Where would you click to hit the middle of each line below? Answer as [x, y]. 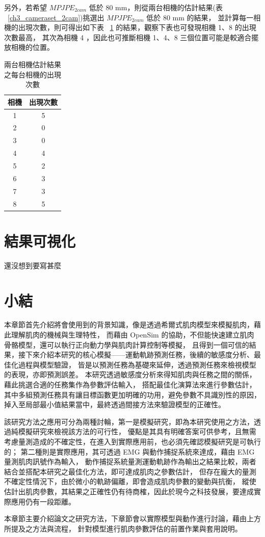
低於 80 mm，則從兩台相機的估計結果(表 [156, 7]
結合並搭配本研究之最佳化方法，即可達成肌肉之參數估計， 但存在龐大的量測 [130, 471]
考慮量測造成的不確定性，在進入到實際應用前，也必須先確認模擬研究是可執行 [132, 441]
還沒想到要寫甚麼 [33, 265]
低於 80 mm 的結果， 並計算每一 [200, 17]
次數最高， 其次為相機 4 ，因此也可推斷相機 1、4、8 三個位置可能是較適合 [128, 37]
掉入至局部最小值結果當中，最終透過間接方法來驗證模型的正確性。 [115, 404]
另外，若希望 [25, 7]
